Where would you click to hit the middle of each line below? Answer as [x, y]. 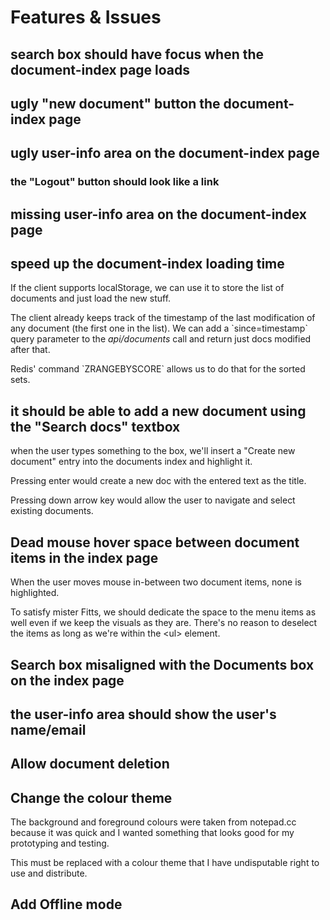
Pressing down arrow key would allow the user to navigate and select [153, 500]
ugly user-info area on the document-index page [165, 153]
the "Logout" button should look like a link [115, 182]
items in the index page [84, 557]
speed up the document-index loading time [147, 264]
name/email [48, 729]
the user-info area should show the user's [143, 714]
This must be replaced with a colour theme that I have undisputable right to [165, 863]
